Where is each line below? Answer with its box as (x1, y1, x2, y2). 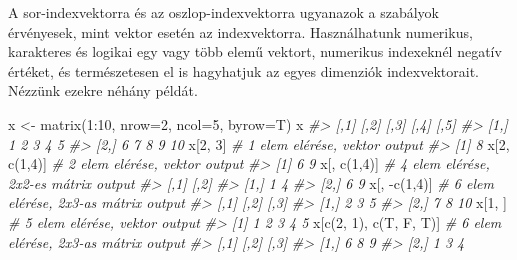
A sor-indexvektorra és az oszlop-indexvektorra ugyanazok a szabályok (8, 2, 439, 22)
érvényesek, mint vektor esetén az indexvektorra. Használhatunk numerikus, (8, 21, 473, 42)
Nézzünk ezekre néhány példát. (8, 80, 198, 101)
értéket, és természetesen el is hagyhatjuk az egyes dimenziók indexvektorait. (8, 60, 479, 81)
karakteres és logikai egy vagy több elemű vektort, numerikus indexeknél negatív (8, 41, 502, 62)
